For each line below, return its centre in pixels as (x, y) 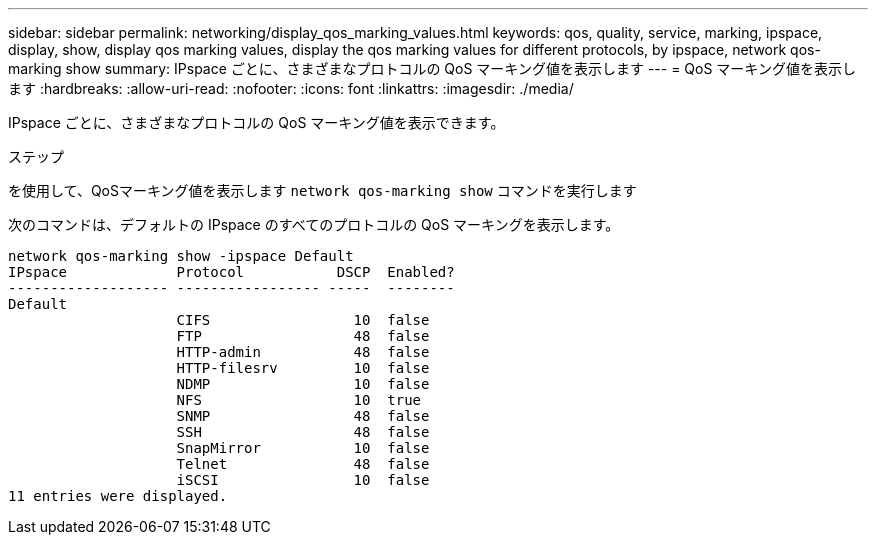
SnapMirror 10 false (303, 448)
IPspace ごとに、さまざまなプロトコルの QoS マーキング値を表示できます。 (256, 122)
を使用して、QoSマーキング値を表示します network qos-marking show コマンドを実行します (322, 190)
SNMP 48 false (303, 416)
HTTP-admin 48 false (303, 352)
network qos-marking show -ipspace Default (181, 256)
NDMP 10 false (303, 384)
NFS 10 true (299, 400)
